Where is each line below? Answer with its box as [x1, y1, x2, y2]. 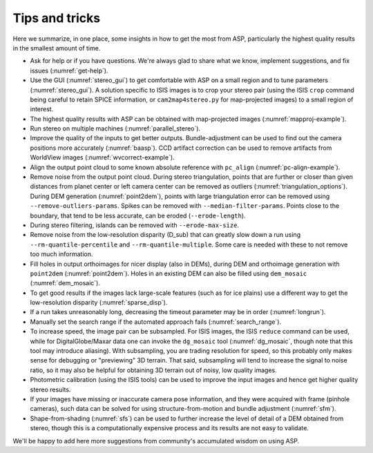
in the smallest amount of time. [12, 44, 101, 52]
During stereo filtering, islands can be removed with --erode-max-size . [30, 221, 240, 229]
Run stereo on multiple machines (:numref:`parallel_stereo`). [30, 124, 200, 133]
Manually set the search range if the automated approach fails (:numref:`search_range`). [30, 318, 282, 326]
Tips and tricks [12, 10, 100, 26]
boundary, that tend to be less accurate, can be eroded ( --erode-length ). [30, 211, 246, 220]
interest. [30, 105, 54, 113]
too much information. [30, 250, 93, 258]
